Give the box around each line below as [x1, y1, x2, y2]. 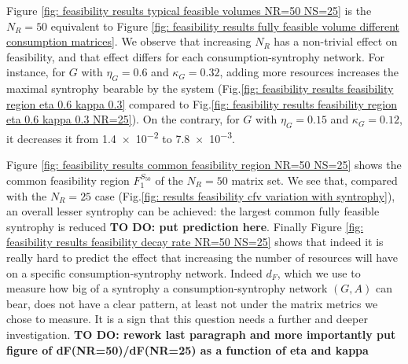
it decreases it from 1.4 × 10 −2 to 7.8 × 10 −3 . [6, 128, 235, 146]
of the [155, 172, 183, 188]
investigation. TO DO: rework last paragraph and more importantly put [6, 325, 396, 342]
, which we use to [277, 264, 361, 281]
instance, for [6, 64, 66, 80]
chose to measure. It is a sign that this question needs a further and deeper [6, 311, 368, 327]
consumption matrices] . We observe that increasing [6, 33, 252, 50]
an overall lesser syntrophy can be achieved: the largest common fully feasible [6, 203, 380, 219]
